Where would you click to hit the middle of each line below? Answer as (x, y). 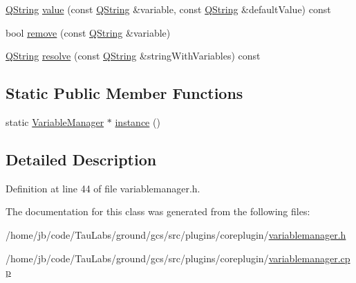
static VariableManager (55, 121)
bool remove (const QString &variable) (88, 32)
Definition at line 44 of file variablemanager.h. (103, 188)
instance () (138, 121)
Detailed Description (81, 159)
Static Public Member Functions (124, 93)
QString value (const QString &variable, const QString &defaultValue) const (168, 9)
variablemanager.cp (309, 258)
